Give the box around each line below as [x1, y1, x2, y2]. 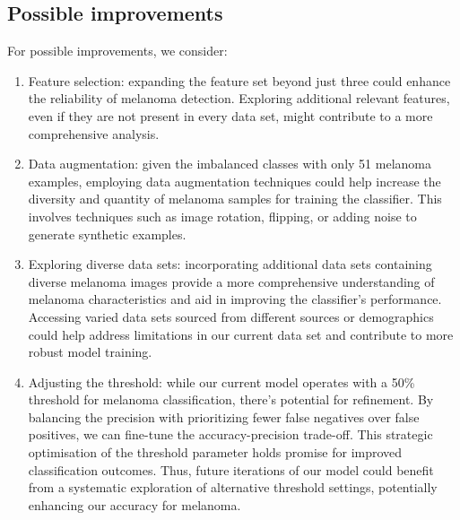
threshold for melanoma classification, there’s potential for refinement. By [28, 390, 434, 409]
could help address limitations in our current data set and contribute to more [28, 325, 454, 343]
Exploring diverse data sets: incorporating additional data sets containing [28, 255, 432, 273]
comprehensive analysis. [28, 124, 160, 143]
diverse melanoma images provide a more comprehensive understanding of [28, 272, 435, 290]
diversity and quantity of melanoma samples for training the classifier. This [28, 189, 442, 208]
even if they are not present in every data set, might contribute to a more [28, 106, 433, 125]
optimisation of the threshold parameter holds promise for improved [28, 443, 403, 462]
